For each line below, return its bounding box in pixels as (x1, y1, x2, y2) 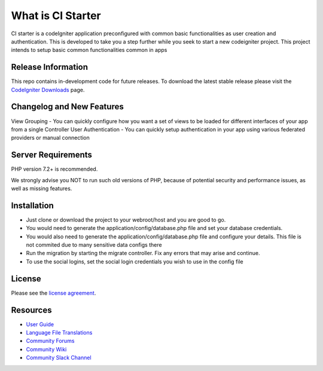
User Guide (26, 320, 54, 328)
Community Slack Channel (26, 354, 92, 361)
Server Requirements (11, 150, 93, 160)
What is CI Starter (11, 9, 101, 22)
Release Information (11, 62, 89, 72)
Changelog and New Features (11, 102, 124, 112)
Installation (11, 200, 54, 210)
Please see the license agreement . (11, 289, 96, 296)
